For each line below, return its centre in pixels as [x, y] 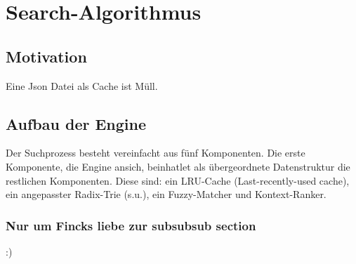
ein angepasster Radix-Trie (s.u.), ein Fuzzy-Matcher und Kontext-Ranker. [166, 194]
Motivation [46, 56]
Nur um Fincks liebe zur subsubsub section [131, 225]
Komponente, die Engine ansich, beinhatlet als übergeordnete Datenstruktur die [178, 166]
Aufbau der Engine [76, 123]
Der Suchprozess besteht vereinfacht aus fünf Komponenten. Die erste [156, 153]
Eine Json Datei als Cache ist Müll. [82, 85]
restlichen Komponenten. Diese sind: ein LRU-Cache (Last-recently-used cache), [178, 180]
